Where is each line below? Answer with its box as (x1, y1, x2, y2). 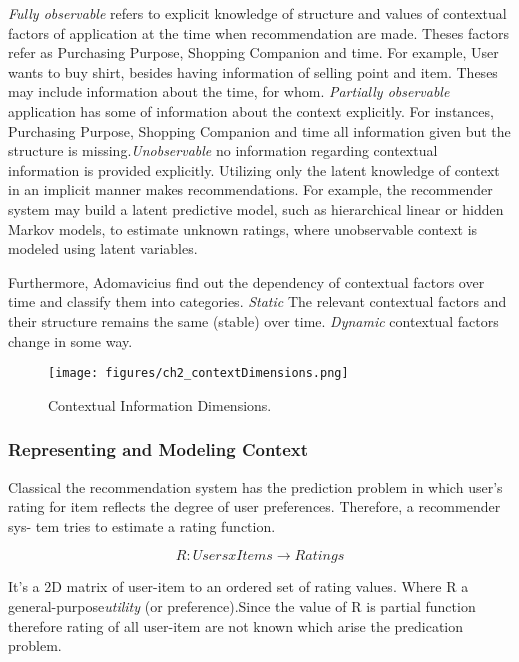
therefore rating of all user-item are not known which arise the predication (8, 615, 464, 636)
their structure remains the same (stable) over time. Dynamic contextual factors (8, 310, 499, 331)
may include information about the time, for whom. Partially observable (8, 81, 450, 102)
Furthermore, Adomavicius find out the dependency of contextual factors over (8, 271, 485, 292)
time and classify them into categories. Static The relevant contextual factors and (8, 291, 507, 312)
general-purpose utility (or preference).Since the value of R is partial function (8, 595, 476, 616)
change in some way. (8, 330, 133, 351)
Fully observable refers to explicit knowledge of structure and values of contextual (8, 3, 507, 23)
